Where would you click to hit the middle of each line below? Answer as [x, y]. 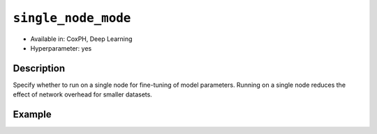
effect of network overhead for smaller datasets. [83, 94]
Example [32, 115]
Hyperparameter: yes [61, 48]
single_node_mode [72, 18]
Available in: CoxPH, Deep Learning [81, 39]
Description [39, 68]
